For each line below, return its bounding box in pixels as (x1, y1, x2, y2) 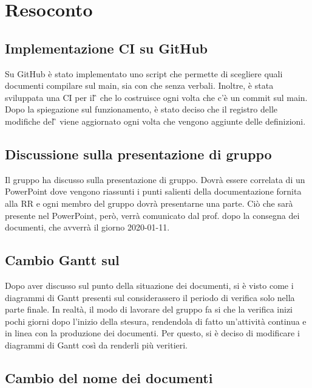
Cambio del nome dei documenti (5, 368, 213, 387)
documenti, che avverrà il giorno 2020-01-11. (5, 221, 170, 234)
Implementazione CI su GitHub (5, 38, 208, 57)
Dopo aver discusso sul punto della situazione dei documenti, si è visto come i (5, 279, 294, 291)
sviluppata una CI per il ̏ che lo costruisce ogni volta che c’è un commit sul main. (5, 91, 308, 103)
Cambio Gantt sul (5, 251, 120, 269)
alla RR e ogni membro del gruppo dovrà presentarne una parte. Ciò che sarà (5, 196, 293, 209)
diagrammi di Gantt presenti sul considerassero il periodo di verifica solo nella (5, 291, 295, 303)
